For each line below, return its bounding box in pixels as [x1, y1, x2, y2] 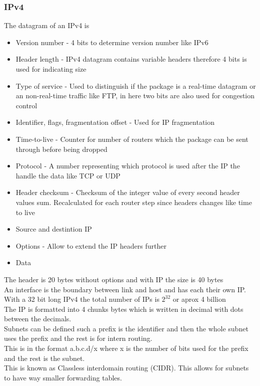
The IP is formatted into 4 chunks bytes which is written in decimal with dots [4, 303, 243, 314]
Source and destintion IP [15, 224, 92, 234]
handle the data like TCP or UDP [15, 170, 120, 180]
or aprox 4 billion [172, 294, 226, 304]
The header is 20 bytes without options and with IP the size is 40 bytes [4, 274, 223, 284]
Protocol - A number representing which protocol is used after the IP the [15, 160, 240, 171]
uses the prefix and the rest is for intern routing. [4, 333, 152, 343]
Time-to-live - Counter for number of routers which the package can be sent [15, 133, 248, 144]
